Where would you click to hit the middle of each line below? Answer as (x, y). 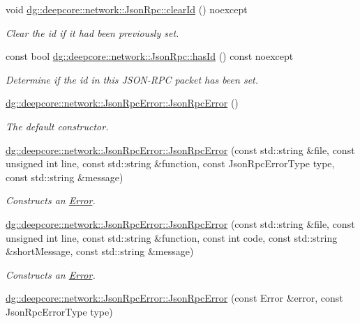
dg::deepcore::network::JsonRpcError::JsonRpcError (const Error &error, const (174, 298)
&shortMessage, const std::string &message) (100, 251)
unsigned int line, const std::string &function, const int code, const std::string (172, 237)
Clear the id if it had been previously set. (92, 32)
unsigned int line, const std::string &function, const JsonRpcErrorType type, (170, 163)
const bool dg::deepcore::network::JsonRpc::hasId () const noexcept (150, 56)
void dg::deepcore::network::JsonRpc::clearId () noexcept (127, 9)
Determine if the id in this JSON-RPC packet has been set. (132, 79)
